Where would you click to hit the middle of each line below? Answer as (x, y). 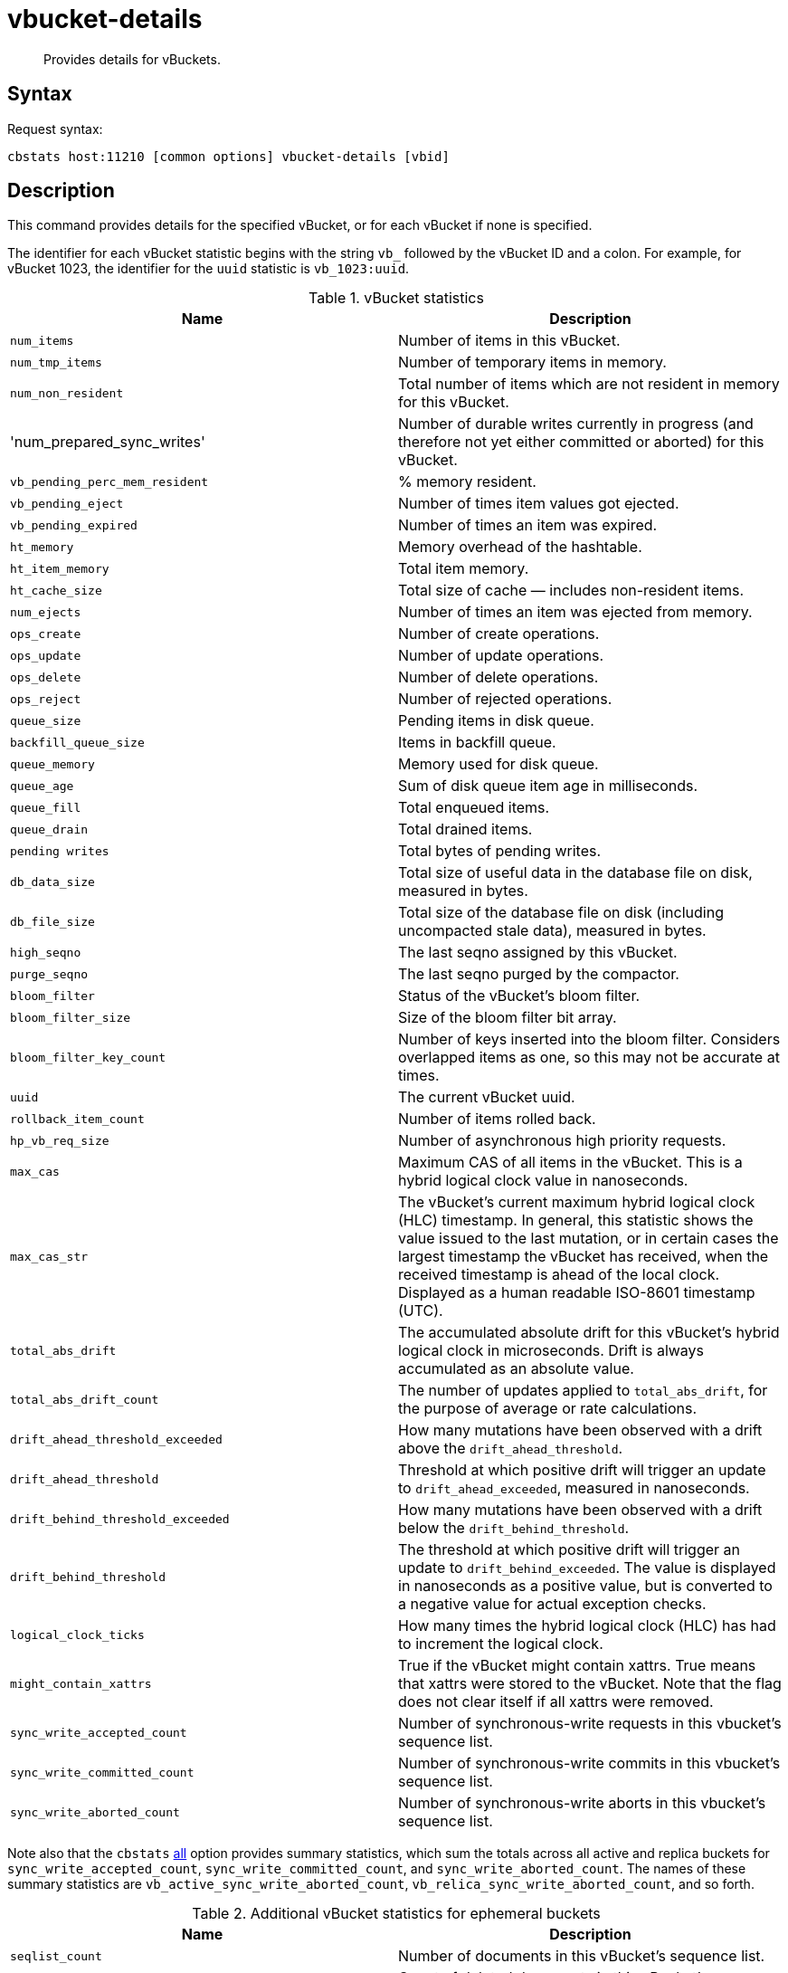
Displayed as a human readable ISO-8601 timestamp (577, 1293)
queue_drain (49, 829)
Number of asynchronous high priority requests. (562, 1141)
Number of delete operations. (498, 677)
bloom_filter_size (71, 1017)
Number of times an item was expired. (528, 525)
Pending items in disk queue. (496, 721)
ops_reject (46, 699)
